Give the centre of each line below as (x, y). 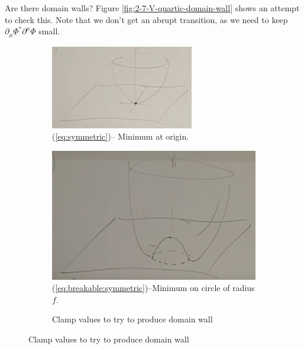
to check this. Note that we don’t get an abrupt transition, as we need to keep (146, 19)
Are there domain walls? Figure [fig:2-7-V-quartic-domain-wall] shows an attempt (152, 8)
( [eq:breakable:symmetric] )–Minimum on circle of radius (153, 288)
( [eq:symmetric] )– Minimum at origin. (121, 136)
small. (49, 31)
